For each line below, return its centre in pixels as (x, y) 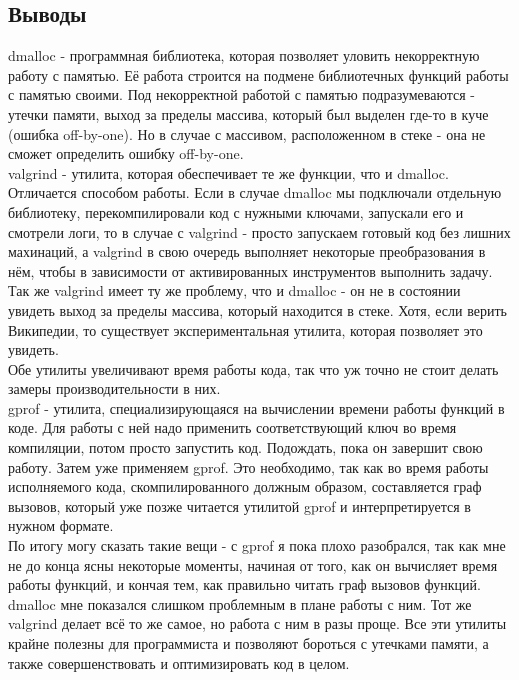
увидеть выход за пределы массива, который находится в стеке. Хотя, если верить (257, 309)
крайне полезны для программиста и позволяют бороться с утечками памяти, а (248, 643)
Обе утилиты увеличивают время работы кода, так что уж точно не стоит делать (253, 368)
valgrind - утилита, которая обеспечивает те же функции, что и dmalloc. (228, 172)
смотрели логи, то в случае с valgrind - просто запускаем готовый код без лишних (259, 231)
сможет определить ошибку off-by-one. (126, 153)
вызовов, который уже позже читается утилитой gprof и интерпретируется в (239, 505)
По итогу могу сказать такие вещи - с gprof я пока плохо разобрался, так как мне (257, 545)
